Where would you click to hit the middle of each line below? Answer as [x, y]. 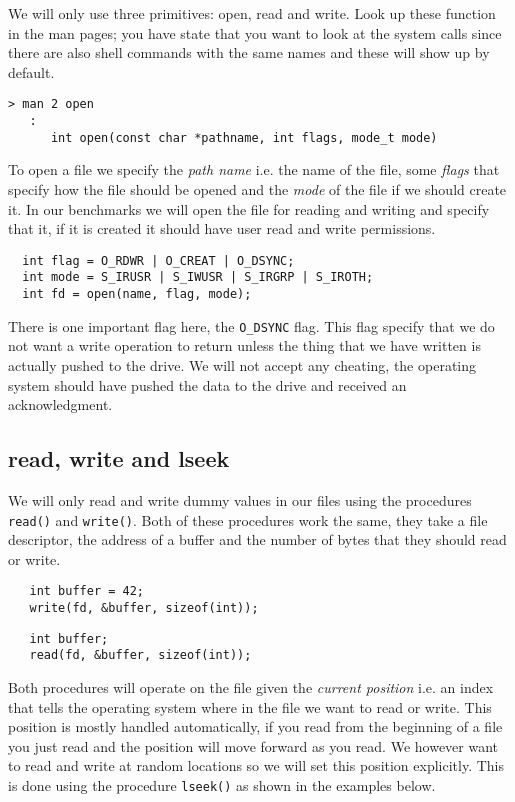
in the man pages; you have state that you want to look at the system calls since [255, 32]
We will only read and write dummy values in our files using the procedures [240, 499]
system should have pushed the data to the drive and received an [207, 384]
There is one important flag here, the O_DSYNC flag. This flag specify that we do [251, 325]
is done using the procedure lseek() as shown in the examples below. [222, 784]
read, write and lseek [119, 458]
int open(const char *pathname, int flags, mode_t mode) [244, 137]
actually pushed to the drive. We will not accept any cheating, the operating [242, 364]
